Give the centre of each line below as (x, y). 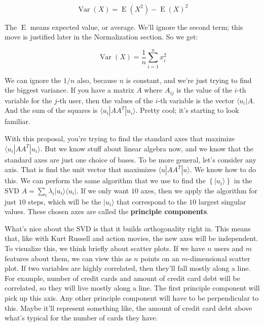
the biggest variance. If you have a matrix (69, 90)
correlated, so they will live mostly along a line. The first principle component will (132, 288)
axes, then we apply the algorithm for (199, 190)
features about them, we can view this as (68, 258)
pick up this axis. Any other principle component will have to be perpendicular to (132, 297)
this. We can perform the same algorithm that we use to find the (105, 180)
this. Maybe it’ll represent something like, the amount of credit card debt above (128, 308)
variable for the (28, 100)
